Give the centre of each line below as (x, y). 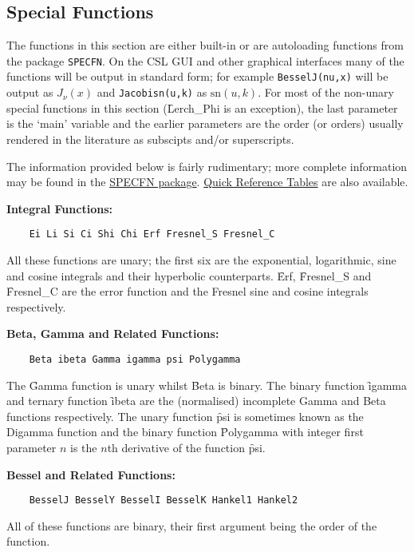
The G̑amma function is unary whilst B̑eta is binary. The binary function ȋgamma (207, 385)
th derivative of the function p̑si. (186, 447)
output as (30, 92)
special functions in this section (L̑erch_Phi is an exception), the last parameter (202, 107)
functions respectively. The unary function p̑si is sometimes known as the (185, 416)
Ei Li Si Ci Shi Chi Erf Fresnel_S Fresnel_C (152, 234)
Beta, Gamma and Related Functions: (113, 334)
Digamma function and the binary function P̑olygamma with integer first (185, 432)
